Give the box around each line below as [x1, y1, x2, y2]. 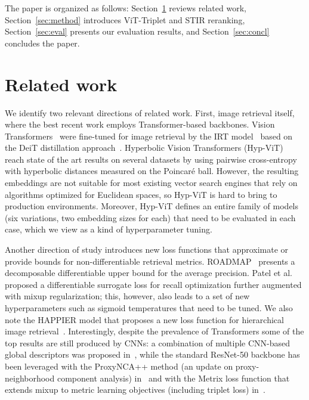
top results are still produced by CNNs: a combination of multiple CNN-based [5, 336, 291, 349]
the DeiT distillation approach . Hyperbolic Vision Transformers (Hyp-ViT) [5, 141, 283, 154]
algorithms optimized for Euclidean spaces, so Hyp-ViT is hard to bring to [5, 188, 277, 200]
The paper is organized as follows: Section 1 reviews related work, [5, 2, 246, 14]
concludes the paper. [5, 36, 80, 49]
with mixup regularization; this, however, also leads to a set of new [5, 290, 250, 302]
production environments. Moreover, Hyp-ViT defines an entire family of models [5, 200, 298, 212]
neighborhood [5, 371, 55, 384]
